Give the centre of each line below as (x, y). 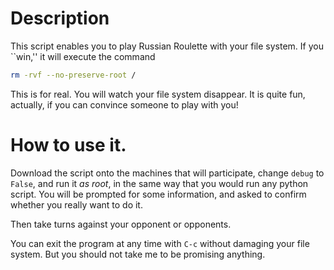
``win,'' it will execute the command (83, 56)
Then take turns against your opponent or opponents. (121, 224)
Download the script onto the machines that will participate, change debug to (167, 173)
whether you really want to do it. (76, 204)
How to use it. (68, 145)
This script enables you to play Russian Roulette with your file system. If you (167, 46)
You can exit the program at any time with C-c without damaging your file (160, 243)
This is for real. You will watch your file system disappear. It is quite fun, (158, 94)
